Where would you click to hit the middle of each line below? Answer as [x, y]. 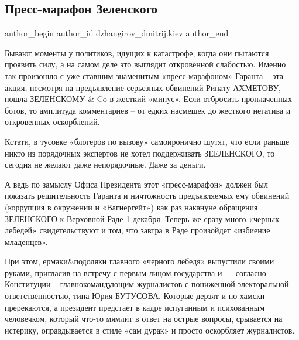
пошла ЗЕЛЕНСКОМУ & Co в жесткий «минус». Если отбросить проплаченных [149, 99]
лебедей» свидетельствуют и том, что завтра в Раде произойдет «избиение [138, 230]
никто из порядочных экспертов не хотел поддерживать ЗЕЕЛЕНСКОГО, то [140, 153]
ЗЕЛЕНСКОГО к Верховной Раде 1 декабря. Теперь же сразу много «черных [142, 218]
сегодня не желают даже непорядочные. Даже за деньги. [105, 164]
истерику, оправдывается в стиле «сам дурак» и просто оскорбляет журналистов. [150, 330]
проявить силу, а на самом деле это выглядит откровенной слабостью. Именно [145, 64]
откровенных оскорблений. [52, 122]
